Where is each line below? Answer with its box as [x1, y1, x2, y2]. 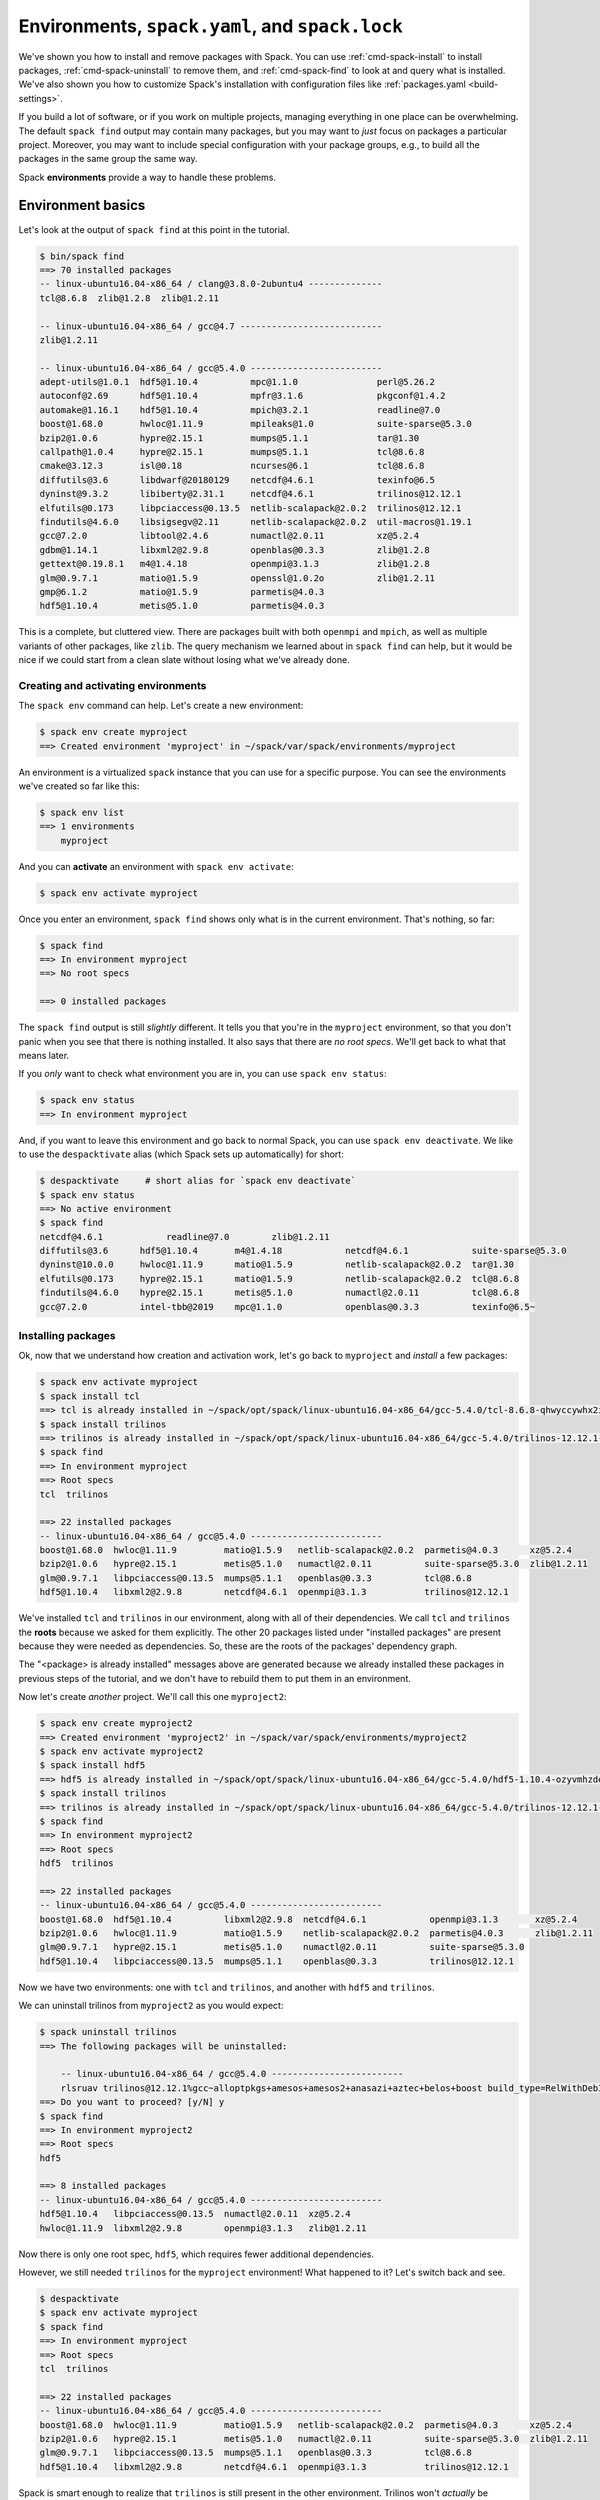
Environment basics [18, 197, 146, 214]
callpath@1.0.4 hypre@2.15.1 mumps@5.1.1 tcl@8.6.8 [39, 446, 425, 458]
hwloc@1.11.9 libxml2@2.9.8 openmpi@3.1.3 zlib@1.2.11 [39, 2222, 367, 2234]
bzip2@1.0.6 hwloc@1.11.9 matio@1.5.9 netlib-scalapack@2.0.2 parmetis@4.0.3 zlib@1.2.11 [39, 1928, 594, 1939]
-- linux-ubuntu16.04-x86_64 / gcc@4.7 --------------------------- [39, 320, 383, 332]
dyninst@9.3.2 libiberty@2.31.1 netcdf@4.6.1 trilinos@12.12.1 [39, 488, 462, 500]
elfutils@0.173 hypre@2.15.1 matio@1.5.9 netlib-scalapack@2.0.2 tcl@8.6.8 [39, 1273, 520, 1284]
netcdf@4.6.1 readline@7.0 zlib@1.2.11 [39, 1231, 330, 1242]
